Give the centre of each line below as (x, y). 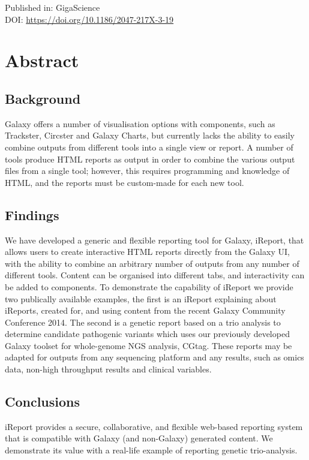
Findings (32, 214)
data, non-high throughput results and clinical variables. (108, 369)
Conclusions (43, 402)
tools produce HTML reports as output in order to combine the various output (150, 159)
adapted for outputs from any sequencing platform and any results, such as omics (154, 357)
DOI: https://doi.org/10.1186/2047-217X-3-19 (89, 19)
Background (43, 98)
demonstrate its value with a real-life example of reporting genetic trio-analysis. (151, 450)
